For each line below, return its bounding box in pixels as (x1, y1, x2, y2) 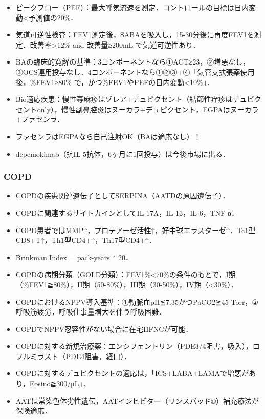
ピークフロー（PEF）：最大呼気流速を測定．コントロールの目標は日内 (15, 2, 249, 12)
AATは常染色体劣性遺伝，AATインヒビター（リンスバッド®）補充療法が (15, 395, 259, 406)
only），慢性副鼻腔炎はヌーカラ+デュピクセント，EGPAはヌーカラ (37, 103, 259, 114)
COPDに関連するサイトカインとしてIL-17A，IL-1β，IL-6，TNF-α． (15, 207, 239, 218)
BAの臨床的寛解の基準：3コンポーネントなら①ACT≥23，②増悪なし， (15, 56, 250, 67)
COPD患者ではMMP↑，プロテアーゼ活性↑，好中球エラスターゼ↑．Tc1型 (15, 224, 256, 235)
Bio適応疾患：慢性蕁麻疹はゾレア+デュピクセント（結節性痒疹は (15, 94, 233, 104)
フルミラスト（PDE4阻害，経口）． (15, 350, 131, 361)
